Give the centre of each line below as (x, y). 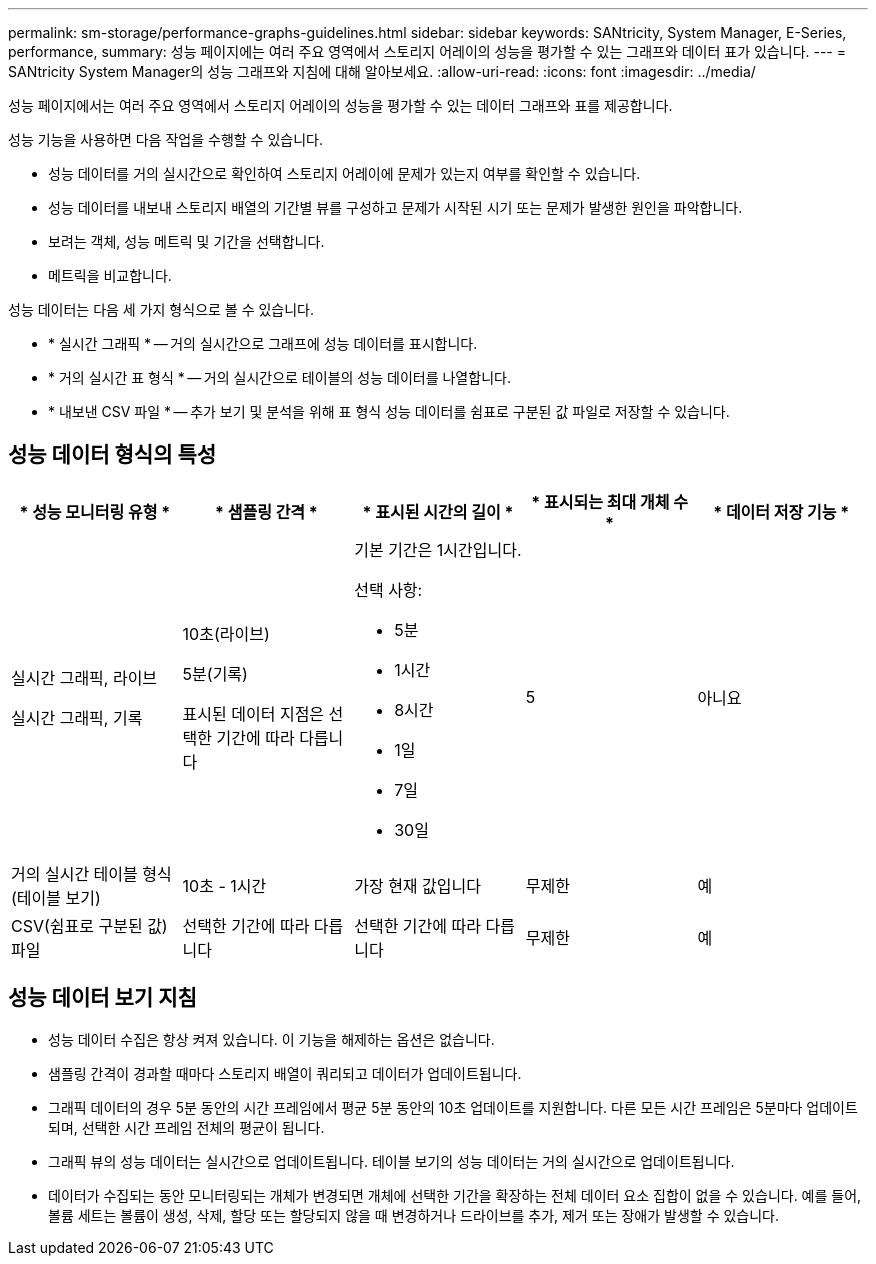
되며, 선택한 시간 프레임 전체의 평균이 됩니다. (186, 1127)
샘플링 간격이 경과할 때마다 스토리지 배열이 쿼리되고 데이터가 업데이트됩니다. (285, 1073)
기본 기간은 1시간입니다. (438, 549)
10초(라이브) (226, 633)
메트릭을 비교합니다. (110, 275)
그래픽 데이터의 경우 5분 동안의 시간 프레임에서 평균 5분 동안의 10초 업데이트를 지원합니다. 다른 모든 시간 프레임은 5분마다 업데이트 (453, 1107)
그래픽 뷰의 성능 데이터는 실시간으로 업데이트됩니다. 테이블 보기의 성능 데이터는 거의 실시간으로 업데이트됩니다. (391, 1161)
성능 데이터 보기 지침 (102, 998)
